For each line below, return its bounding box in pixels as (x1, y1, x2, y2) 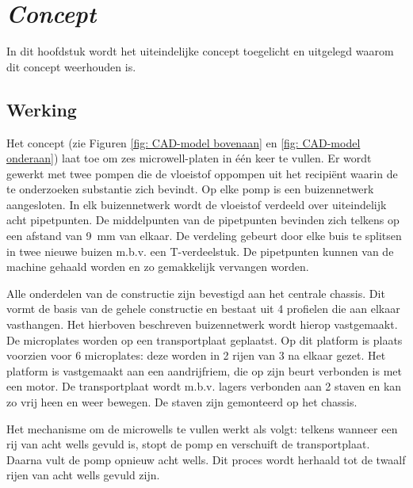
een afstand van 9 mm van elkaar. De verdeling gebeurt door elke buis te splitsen (6, 227, 402, 244)
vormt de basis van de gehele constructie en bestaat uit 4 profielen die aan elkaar (6, 300, 400, 317)
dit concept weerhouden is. (6, 58, 136, 74)
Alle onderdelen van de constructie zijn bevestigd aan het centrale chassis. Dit (6, 284, 385, 301)
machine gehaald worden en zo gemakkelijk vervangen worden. (6, 258, 309, 275)
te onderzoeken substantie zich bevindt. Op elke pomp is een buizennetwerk (6, 181, 374, 197)
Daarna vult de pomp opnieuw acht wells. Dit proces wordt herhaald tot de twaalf (6, 451, 406, 467)
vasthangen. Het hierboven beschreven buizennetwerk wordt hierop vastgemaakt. (6, 316, 398, 333)
